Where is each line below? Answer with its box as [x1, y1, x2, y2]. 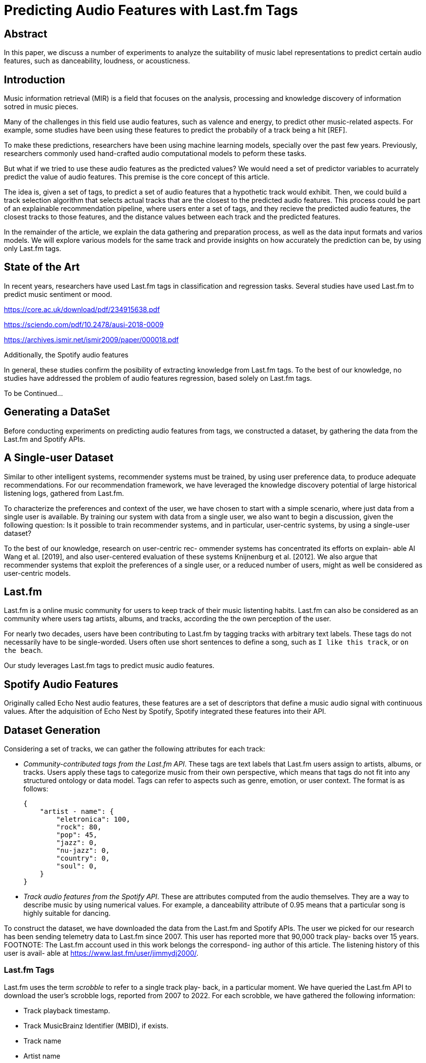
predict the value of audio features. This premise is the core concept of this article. [4, 173, 270, 181]
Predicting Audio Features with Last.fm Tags [4, 2, 298, 19]
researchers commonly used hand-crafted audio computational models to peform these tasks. [4, 149, 307, 158]
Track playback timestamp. [23, 1006, 110, 1015]
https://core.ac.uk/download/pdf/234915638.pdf [4, 305, 160, 314]
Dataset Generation [4, 724, 100, 736]
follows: [23, 785, 48, 793]
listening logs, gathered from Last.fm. [4, 489, 124, 497]
